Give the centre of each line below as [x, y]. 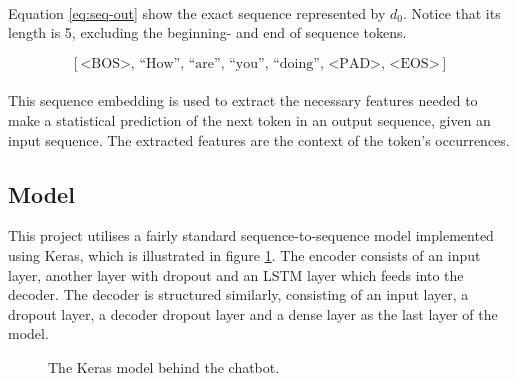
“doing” [296, 63]
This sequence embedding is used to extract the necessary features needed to [243, 100]
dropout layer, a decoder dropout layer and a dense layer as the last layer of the [253, 313]
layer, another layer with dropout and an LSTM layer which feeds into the [236, 274]
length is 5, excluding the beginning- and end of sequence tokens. [207, 32]
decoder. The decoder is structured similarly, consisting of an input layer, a [238, 294]
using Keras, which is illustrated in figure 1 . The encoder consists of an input [244, 254]
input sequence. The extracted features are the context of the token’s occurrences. [259, 139]
